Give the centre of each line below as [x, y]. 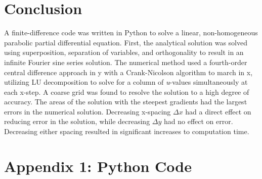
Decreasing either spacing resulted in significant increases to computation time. [127, 131]
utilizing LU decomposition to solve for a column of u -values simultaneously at [126, 82]
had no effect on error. [199, 121]
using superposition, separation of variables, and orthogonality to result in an [124, 52]
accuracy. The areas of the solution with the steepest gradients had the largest [126, 102]
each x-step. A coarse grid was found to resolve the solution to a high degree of [127, 92]
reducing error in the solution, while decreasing [77, 121]
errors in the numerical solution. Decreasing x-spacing [88, 111]
